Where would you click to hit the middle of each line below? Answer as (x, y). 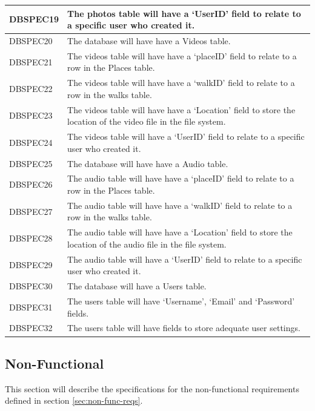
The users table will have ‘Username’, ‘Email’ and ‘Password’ (181, 301)
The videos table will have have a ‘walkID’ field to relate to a (181, 83)
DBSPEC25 (31, 163)
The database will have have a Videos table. (149, 40)
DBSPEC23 (31, 115)
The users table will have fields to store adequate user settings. (184, 328)
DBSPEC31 (31, 307)
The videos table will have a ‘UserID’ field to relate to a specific (186, 136)
